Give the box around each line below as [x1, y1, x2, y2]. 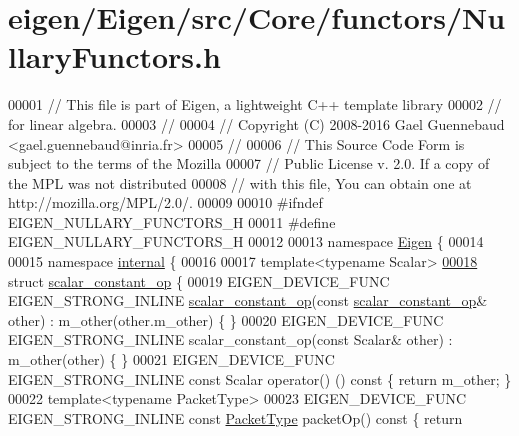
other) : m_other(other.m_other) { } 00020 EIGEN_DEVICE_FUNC [8, 309, 444, 330]
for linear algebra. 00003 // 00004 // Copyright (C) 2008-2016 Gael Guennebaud [8, 113, 505, 134]
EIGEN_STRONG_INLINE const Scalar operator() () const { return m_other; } [8, 368, 512, 389]
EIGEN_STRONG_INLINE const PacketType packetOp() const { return [8, 407, 463, 428]
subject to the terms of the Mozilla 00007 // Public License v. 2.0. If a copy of [8, 153, 490, 174]
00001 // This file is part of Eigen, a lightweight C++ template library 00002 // [8, 94, 502, 115]
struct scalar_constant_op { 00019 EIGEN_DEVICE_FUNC [8, 270, 390, 291]
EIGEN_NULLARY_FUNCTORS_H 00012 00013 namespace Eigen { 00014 [8, 231, 484, 252]
